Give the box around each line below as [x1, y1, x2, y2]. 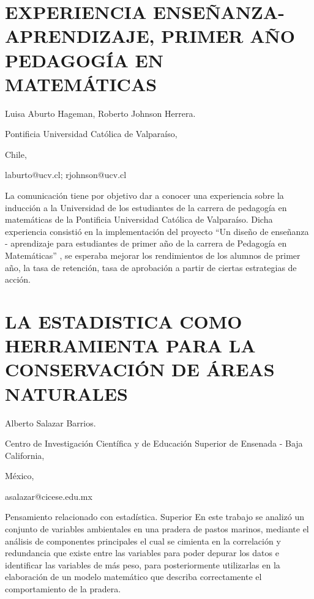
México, [5, 469, 34, 482]
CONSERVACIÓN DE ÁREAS [5, 357, 275, 382]
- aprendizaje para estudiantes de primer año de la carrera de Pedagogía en [5, 237, 287, 250]
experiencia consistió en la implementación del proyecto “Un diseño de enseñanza [5, 225, 309, 237]
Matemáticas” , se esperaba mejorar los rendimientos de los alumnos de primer [5, 249, 301, 262]
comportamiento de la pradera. [5, 582, 121, 595]
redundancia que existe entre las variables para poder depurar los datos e [5, 546, 279, 559]
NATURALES [5, 381, 128, 406]
